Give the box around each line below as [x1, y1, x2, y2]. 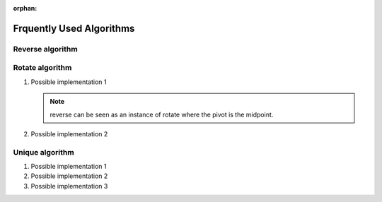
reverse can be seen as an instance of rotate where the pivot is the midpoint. [50, 110, 274, 119]
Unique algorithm [13, 147, 74, 157]
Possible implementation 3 [30, 182, 108, 190]
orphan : [13, 4, 37, 12]
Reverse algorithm [13, 44, 78, 54]
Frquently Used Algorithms [13, 22, 135, 35]
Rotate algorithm [13, 63, 72, 73]
